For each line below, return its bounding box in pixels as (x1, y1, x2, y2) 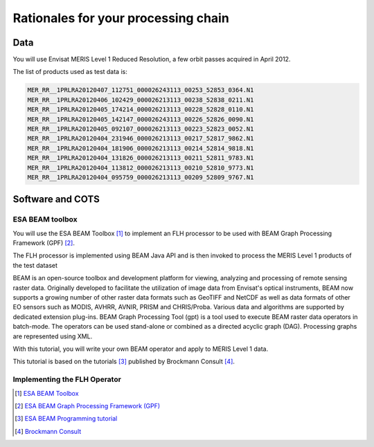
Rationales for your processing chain (12, 10, 230, 26)
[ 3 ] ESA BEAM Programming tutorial (15, 414, 118, 423)
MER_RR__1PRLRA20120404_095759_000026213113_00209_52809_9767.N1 (27, 173, 254, 181)
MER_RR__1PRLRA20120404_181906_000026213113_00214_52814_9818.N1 (27, 144, 254, 152)
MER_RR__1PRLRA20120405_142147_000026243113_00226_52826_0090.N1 (27, 115, 254, 123)
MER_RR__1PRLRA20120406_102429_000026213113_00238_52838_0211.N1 (27, 95, 254, 104)
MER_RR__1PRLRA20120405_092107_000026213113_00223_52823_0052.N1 (27, 125, 254, 133)
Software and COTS (12, 194, 100, 206)
